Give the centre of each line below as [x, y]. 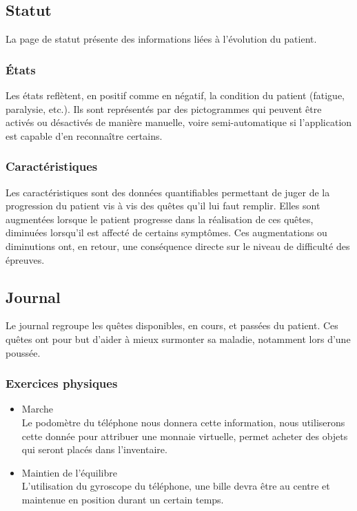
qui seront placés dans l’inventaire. [94, 449]
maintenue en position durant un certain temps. [123, 499]
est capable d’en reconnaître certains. [84, 135]
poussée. [23, 352]
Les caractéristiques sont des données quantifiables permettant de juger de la [168, 192]
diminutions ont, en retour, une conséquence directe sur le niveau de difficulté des [178, 246]
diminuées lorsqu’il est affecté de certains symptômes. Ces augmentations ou [166, 232]
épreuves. [25, 259]
